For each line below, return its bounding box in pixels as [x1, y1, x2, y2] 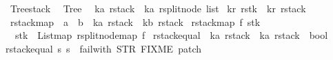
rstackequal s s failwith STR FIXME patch [6, 41, 201, 55]
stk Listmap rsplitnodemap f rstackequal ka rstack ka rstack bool [14, 28, 328, 42]
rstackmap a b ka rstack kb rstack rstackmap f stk [10, 14, 261, 29]
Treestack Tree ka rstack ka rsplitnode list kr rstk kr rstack [10, 1, 306, 15]
